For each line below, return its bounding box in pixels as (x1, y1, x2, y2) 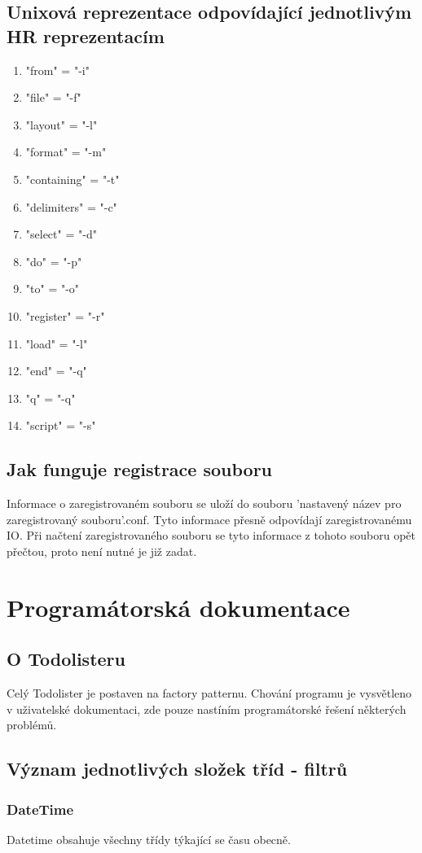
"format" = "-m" (25, 143, 107, 160)
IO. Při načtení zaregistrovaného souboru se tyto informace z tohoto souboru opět (7, 527, 416, 544)
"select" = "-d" (25, 225, 97, 243)
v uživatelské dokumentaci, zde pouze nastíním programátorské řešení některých (7, 700, 407, 717)
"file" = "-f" (25, 89, 81, 106)
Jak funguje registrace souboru (7, 457, 273, 482)
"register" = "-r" (25, 307, 105, 324)
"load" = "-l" (25, 335, 88, 352)
